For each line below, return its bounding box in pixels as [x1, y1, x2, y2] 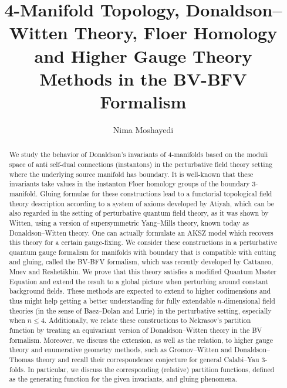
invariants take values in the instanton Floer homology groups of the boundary [9, 179, 250, 189]
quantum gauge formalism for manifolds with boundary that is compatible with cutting [9, 247, 276, 257]
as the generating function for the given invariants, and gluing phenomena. [9, 374, 238, 384]
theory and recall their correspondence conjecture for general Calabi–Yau [36, 355, 259, 365]
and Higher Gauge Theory [34, 43, 252, 67]
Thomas [9, 355, 34, 365]
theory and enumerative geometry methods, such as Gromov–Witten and [9, 345, 232, 355]
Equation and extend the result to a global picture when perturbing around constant [9, 276, 268, 286]
